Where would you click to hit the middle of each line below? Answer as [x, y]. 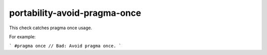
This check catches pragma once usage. [51, 28]
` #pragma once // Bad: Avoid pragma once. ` [65, 46]
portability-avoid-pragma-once [75, 13]
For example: [22, 37]
